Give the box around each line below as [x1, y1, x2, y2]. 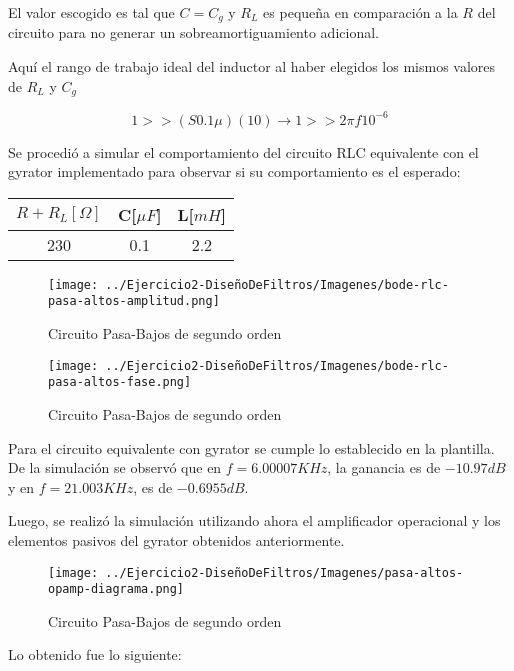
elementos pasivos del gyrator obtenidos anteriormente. [8, 529, 345, 550]
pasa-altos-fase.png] [48, 375, 192, 390]
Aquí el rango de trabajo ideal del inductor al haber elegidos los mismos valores [8, 56, 496, 77]
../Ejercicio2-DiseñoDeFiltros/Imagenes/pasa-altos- [105, 565, 464, 580]
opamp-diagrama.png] [48, 582, 185, 597]
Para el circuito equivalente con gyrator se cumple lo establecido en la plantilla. [8, 437, 495, 458]
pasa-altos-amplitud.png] [48, 294, 220, 309]
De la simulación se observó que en [8, 457, 222, 478]
